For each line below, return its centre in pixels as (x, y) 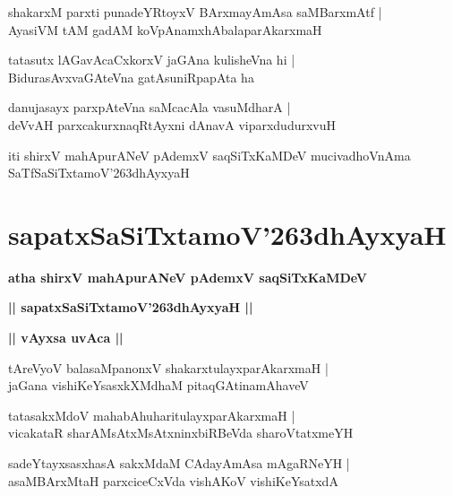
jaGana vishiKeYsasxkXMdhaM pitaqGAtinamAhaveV (158, 385)
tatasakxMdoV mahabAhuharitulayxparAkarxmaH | (152, 415)
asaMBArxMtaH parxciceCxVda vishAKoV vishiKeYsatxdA (173, 480)
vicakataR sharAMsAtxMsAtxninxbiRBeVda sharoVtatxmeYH (181, 433)
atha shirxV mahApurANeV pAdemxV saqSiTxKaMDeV (188, 277)
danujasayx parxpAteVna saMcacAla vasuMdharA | (150, 107)
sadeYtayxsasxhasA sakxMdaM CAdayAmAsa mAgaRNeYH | (179, 463)
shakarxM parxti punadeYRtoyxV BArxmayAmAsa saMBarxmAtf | (195, 12)
